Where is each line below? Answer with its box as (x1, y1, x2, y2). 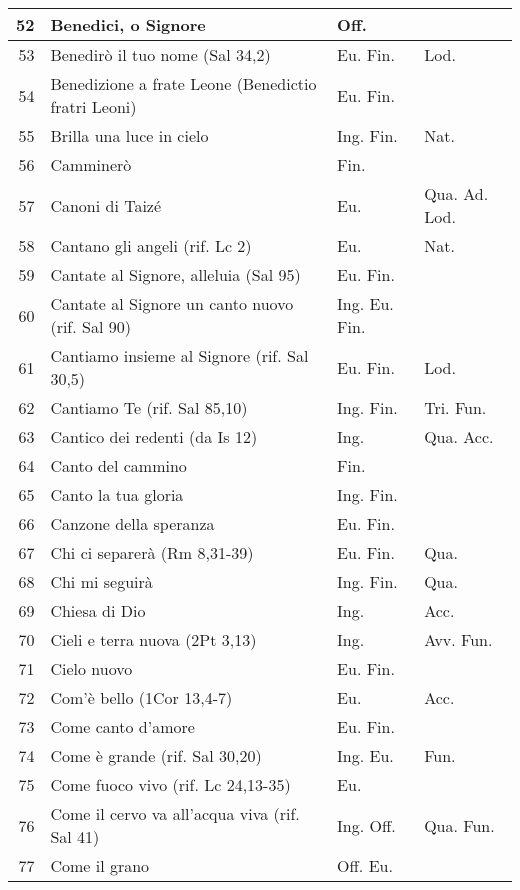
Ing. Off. (337, 813, 396, 837)
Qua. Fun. (424, 813, 495, 837)
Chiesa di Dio (50, 599, 146, 622)
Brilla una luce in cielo (50, 124, 209, 147)
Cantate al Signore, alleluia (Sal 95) (50, 263, 301, 286)
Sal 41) (50, 825, 100, 848)
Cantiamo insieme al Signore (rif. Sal (50, 344, 309, 367)
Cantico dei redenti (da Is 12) (50, 425, 258, 448)
